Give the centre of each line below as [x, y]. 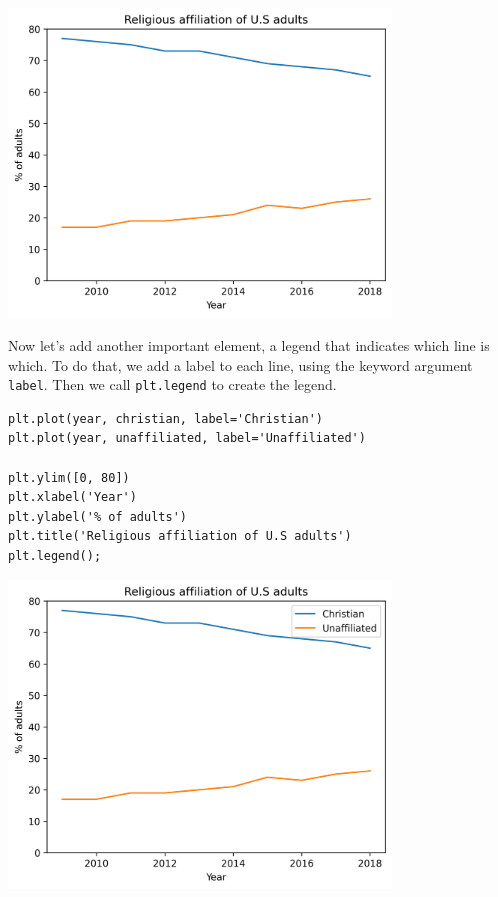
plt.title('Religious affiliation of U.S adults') [180, 536]
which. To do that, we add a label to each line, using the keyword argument [240, 364]
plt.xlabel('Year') [72, 497]
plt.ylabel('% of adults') [97, 516]
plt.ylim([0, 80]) [69, 477]
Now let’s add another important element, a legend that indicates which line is [249, 344]
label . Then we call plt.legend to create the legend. [172, 384]
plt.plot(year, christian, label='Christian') [165, 418]
